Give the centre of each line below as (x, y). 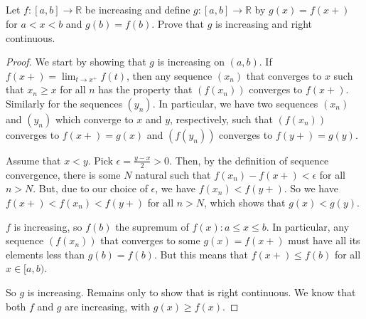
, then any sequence (169, 75)
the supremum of (152, 226)
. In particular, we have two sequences (235, 103)
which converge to (94, 119)
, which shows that (245, 202)
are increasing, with (108, 306)
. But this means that (201, 254)
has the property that (145, 89)
